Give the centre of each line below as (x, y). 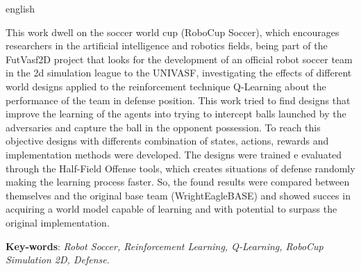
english (20, 8)
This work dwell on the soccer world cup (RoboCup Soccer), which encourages (173, 32)
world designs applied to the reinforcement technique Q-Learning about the (166, 86)
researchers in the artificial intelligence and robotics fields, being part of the (167, 46)
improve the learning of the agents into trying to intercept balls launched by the (176, 114)
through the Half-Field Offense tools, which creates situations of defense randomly (180, 168)
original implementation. (58, 222)
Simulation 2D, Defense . (58, 260)
